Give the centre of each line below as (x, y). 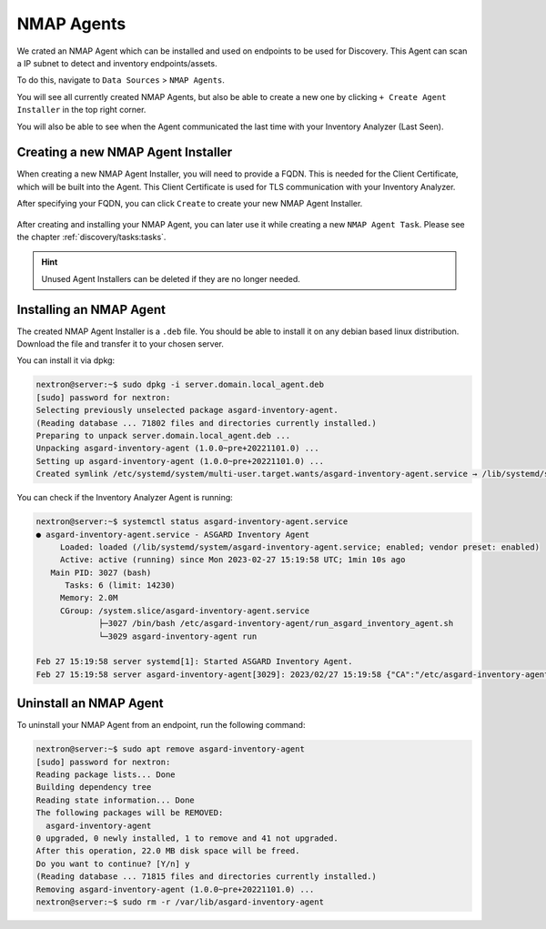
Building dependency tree (94, 788)
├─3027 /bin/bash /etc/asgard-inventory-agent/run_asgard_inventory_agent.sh (276, 624)
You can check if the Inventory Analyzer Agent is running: (125, 498)
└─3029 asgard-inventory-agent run (178, 636)
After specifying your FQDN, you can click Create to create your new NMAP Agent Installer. (190, 204)
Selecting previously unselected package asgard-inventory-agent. (187, 410)
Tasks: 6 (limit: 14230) (121, 586)
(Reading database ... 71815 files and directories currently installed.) (207, 877)
